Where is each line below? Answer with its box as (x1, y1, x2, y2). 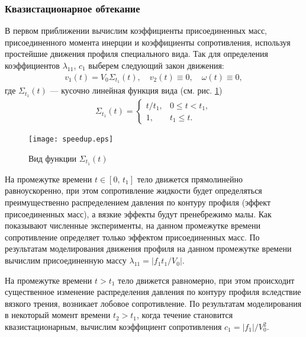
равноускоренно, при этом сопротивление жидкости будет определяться (5, 184, 262, 197)
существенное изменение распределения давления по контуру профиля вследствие (5, 285, 301, 298)
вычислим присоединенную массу (5, 254, 127, 267)
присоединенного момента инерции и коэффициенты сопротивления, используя (5, 36, 291, 48)
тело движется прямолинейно (137, 172, 243, 185)
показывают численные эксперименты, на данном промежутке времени (5, 219, 260, 232)
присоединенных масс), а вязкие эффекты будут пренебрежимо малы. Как (5, 207, 272, 220)
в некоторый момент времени (5, 309, 111, 321)
